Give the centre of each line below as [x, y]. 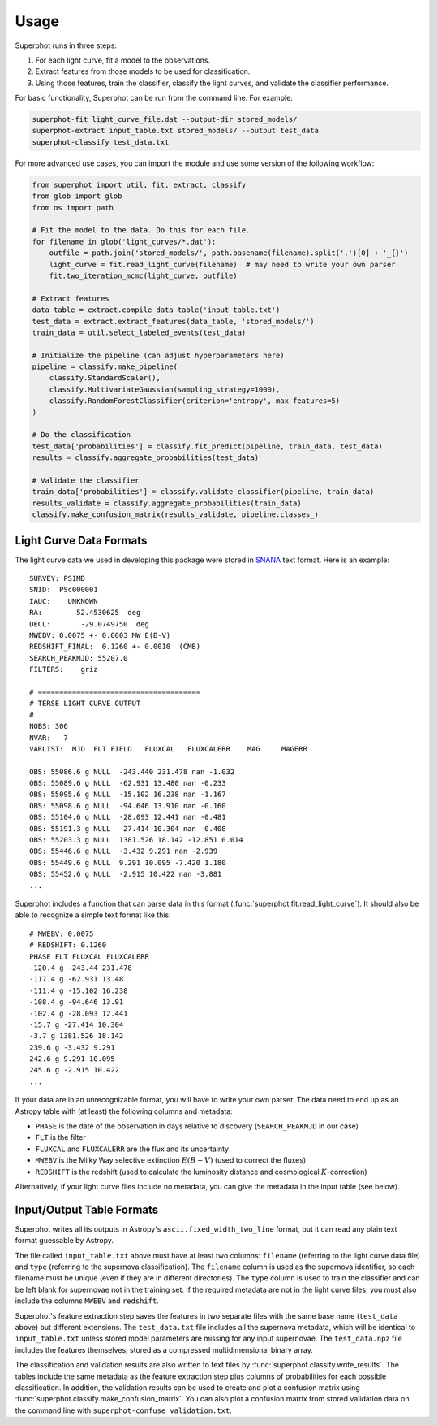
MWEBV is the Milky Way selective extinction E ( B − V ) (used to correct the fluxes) [171, 1160]
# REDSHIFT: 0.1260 [68, 945]
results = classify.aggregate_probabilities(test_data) [146, 458]
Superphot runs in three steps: [66, 45]
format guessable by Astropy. [64, 1241]
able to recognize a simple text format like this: [93, 915]
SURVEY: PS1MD [57, 578]
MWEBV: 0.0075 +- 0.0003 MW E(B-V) [100, 635]
